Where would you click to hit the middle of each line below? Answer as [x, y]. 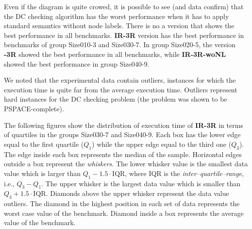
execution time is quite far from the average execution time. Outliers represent [121, 89]
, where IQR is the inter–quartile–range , [184, 173]
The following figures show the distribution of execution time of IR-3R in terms [124, 125]
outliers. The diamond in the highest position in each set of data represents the [122, 203]
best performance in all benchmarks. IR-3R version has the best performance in [124, 35]
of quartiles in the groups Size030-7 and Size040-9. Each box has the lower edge [122, 134]
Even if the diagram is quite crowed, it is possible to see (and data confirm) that [124, 6]
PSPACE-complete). [34, 108]
